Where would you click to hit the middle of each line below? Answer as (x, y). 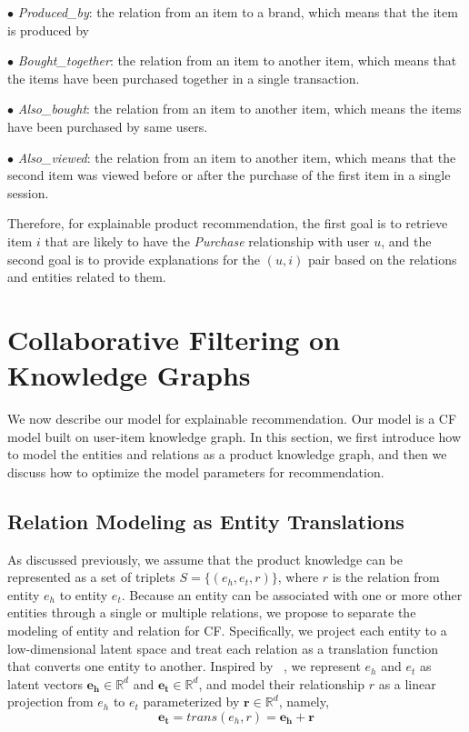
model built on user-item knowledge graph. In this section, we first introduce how (234, 436)
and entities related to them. (87, 277)
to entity (84, 594)
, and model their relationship (281, 683)
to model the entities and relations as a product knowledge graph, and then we (227, 454)
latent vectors (45, 683)
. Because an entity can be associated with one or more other (292, 594)
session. (28, 192)
